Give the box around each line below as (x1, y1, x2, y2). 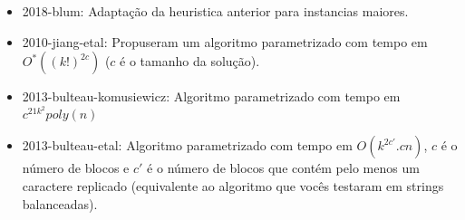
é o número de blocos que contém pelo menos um (147, 158, 420, 177)
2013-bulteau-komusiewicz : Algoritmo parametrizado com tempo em (22, 87, 401, 106)
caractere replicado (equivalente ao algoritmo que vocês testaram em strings (22, 177, 444, 196)
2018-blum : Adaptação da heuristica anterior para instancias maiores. (22, 2, 409, 20)
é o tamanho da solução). (120, 52, 260, 71)
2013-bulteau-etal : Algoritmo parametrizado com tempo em (22, 136, 353, 155)
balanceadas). (22, 194, 98, 213)
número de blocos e (22, 158, 130, 177)
